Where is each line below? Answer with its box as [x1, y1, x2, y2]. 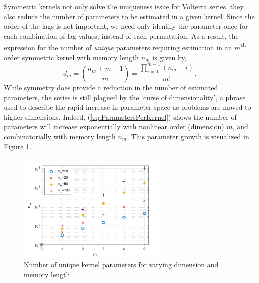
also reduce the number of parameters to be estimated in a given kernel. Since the [4, 11, 255, 21]
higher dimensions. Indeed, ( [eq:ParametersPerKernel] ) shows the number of [4, 111, 237, 122]
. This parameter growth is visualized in [127, 131, 249, 141]
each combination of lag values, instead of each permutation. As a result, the [4, 30, 239, 41]
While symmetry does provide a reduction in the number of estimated [4, 82, 218, 92]
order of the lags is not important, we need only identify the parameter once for [4, 21, 248, 31]
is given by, [152, 52, 187, 62]
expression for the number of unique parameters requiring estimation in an [4, 42, 232, 53]
